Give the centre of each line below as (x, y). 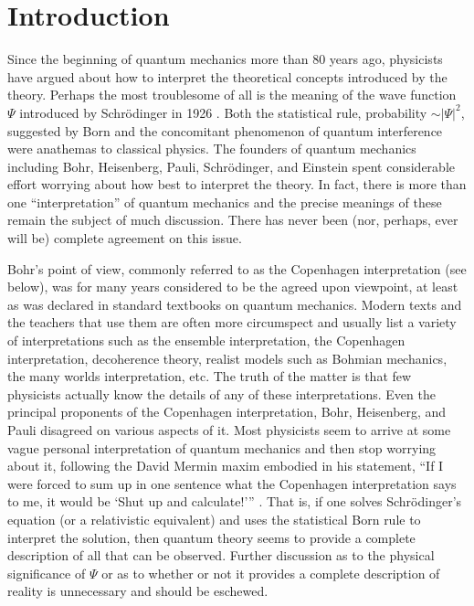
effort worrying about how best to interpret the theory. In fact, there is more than (237, 184)
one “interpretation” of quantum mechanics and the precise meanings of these (225, 202)
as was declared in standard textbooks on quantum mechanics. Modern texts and (235, 304)
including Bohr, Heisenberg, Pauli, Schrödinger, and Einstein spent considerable (231, 166)
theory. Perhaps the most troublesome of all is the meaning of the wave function (232, 95)
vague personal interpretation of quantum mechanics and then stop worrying (222, 447)
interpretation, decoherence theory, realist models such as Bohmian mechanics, (227, 358)
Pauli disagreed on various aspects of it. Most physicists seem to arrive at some (229, 430)
